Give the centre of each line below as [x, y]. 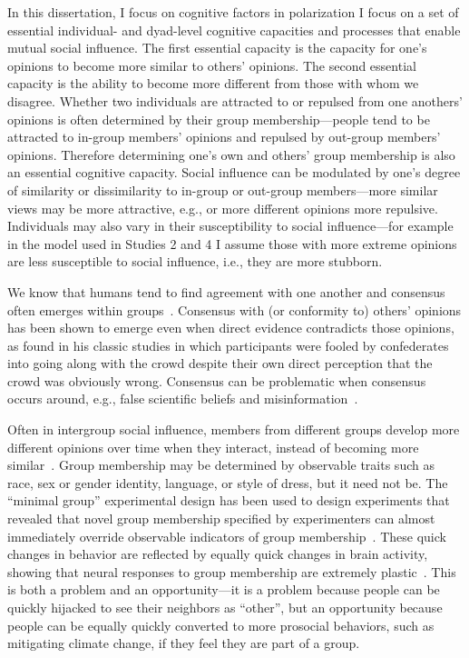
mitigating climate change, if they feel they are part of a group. [184, 643]
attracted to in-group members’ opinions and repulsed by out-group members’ [224, 137]
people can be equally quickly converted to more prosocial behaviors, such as [221, 625]
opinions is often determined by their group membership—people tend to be [219, 119]
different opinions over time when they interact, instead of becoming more [213, 447]
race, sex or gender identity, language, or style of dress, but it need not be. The [228, 482]
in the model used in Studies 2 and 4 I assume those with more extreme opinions [232, 243]
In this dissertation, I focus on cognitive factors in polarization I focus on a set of [233, 12]
